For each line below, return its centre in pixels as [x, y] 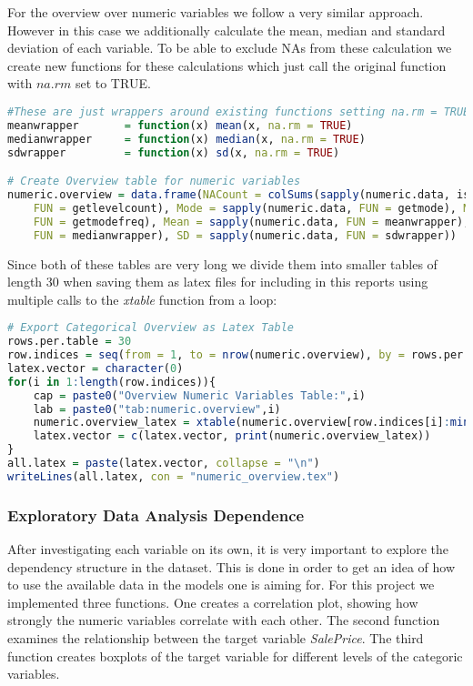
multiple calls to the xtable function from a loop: [142, 299]
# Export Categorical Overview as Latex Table [151, 328]
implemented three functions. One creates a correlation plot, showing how [213, 602]
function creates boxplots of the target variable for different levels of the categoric [235, 656]
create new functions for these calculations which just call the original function [227, 65]
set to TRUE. [113, 83]
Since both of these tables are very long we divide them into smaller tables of [222, 263]
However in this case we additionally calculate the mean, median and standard [226, 30]
